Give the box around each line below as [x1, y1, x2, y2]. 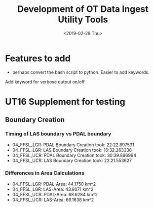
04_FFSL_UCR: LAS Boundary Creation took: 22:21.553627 [12, 157, 132, 164]
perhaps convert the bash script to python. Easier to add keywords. [12, 69, 150, 75]
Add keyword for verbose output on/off [5, 79, 85, 84]
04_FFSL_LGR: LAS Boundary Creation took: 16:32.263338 [12, 147, 132, 153]
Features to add [5, 53, 71, 64]
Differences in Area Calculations [5, 169, 85, 176]
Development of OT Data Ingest [17, 3, 149, 15]
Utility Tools [58, 14, 108, 25]
